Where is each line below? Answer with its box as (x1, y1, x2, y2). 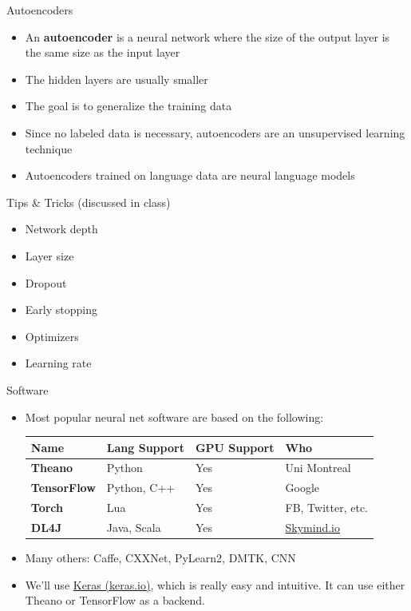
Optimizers (25, 327, 79, 344)
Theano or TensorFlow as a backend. (25, 592, 205, 609)
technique (25, 140, 73, 157)
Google (285, 479, 320, 496)
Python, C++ (106, 479, 176, 496)
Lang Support (106, 438, 184, 455)
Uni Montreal (285, 459, 351, 476)
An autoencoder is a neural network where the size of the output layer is (25, 28, 390, 45)
